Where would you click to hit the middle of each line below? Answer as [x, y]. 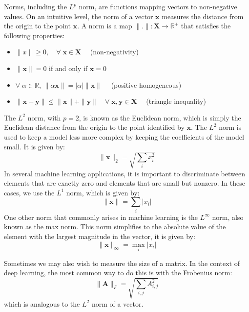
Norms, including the [35, 6]
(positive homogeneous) [146, 84]
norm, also [228, 217]
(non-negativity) [114, 52]
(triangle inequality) [176, 101]
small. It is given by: [34, 146]
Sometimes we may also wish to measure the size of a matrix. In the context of [122, 263]
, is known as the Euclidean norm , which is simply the [160, 117]
